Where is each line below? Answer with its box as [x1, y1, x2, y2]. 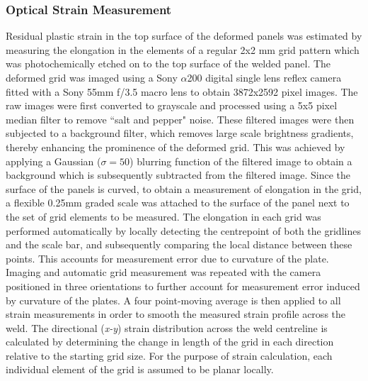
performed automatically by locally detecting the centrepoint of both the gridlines [6, 223, 361, 238]
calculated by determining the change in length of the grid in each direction [6, 334, 334, 349]
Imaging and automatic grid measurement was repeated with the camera [6, 265, 321, 280]
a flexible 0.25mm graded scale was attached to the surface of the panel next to [6, 195, 350, 210]
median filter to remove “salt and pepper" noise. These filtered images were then [6, 111, 355, 126]
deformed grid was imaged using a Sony [6, 70, 178, 84]
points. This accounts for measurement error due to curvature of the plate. [6, 250, 329, 265]
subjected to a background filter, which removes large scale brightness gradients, [6, 126, 354, 140]
